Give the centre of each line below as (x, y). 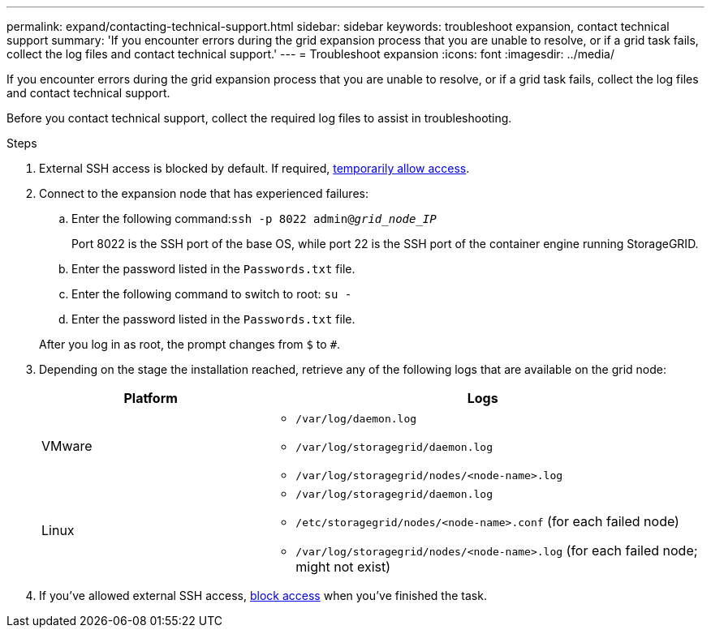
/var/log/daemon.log (356, 419)
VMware (67, 446)
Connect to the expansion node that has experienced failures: (204, 193)
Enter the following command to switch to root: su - (212, 294)
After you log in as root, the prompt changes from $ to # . (190, 344)
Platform (151, 398)
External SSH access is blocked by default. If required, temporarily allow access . (254, 168)
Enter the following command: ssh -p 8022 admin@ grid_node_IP (254, 218)
